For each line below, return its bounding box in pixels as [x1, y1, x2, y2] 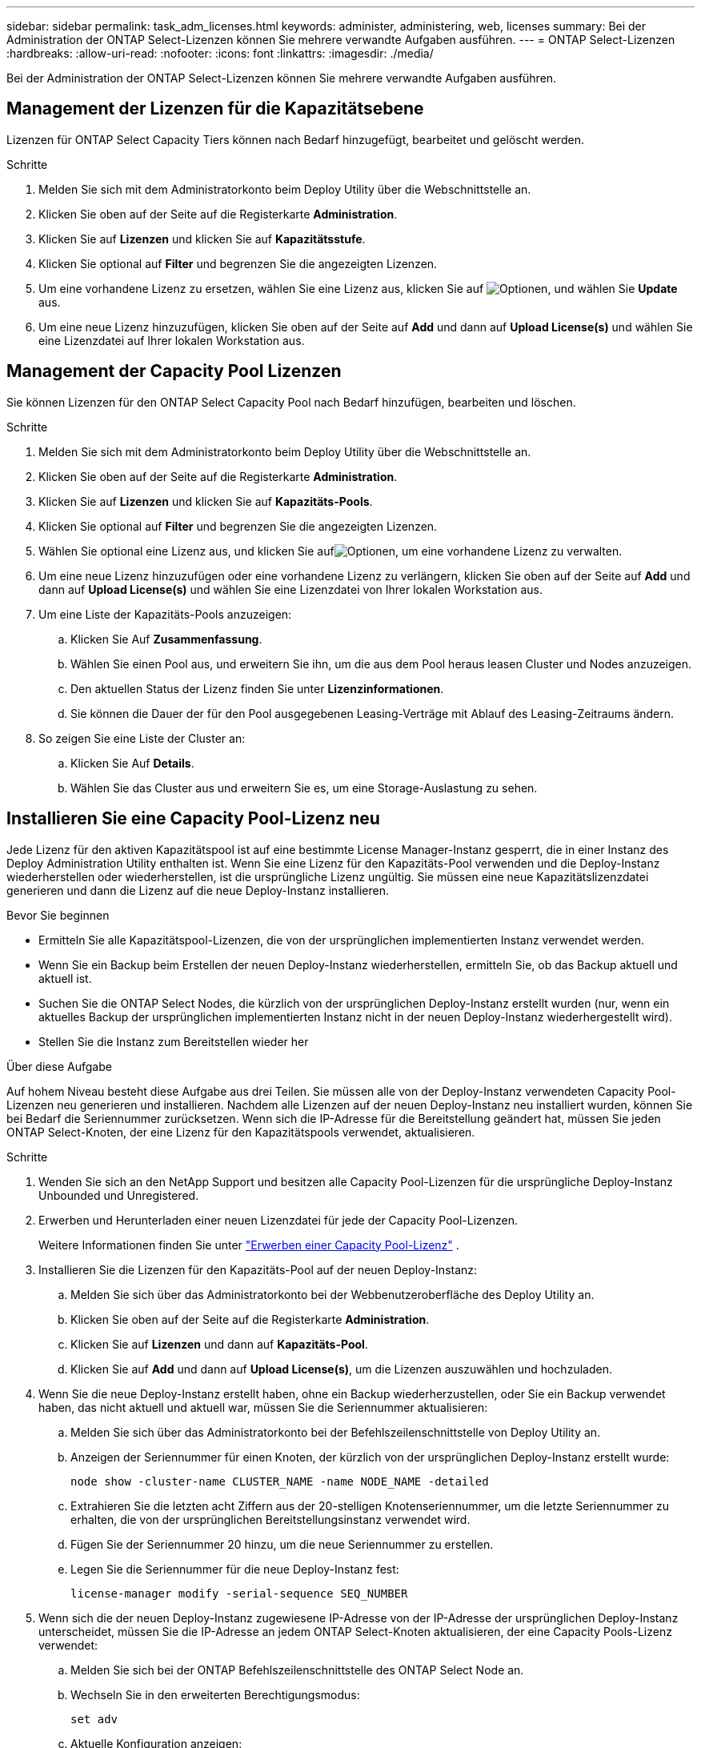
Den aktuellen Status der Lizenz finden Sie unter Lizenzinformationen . [70, 681, 444, 696]
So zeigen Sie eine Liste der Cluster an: [38, 731, 246, 745]
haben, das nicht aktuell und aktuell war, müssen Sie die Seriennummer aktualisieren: [38, 1400, 488, 1414]
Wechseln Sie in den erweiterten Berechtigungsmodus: [70, 1687, 360, 1702]
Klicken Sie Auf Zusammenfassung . [70, 631, 262, 646]
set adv [70, 1712, 118, 1726]
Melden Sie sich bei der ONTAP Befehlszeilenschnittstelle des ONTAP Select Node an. [70, 1662, 524, 1677]
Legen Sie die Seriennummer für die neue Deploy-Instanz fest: [70, 1562, 399, 1576]
